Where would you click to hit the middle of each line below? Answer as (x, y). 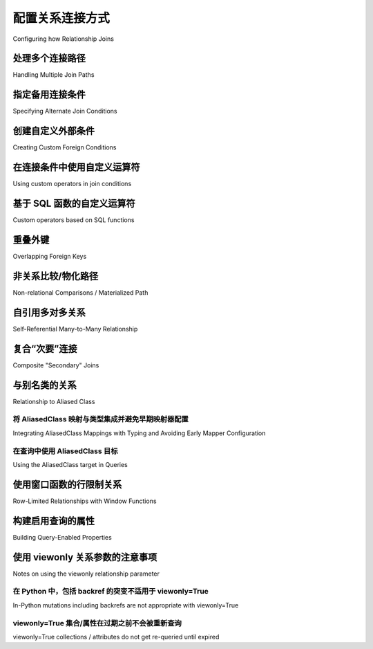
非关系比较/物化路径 (56, 276)
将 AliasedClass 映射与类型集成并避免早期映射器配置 (101, 419)
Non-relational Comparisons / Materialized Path (80, 292)
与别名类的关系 (45, 385)
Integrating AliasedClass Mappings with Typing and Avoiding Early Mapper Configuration (139, 433)
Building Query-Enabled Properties (62, 537)
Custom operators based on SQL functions (74, 220)
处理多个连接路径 (49, 58)
